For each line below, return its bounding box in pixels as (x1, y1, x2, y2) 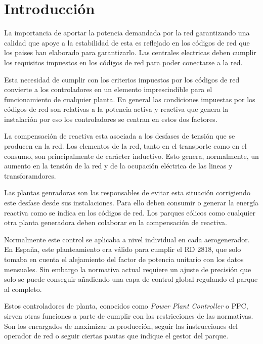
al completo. (4, 283, 42, 294)
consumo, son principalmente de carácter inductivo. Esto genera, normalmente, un (4, 150, 259, 161)
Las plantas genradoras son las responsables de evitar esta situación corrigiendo (4, 187, 250, 198)
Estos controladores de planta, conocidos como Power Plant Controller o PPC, (4, 300, 248, 311)
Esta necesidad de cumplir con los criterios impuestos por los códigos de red (4, 74, 240, 84)
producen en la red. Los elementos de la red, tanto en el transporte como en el (4, 141, 247, 151)
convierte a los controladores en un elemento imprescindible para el (4, 84, 212, 95)
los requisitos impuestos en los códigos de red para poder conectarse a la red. (4, 57, 243, 67)
